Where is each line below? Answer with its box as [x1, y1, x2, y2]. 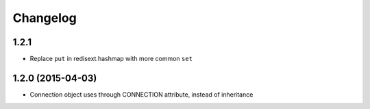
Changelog [12, 10, 77, 25]
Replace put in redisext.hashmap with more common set [29, 55, 193, 63]
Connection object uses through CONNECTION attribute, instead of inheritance [29, 90, 254, 99]
